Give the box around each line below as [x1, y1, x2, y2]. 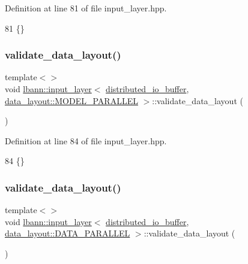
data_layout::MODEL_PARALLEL [5, 94, 138, 107]
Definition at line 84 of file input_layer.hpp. [5, 134, 167, 147]
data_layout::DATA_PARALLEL [5, 227, 130, 239]
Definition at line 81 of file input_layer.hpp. [5, 2, 167, 14]
